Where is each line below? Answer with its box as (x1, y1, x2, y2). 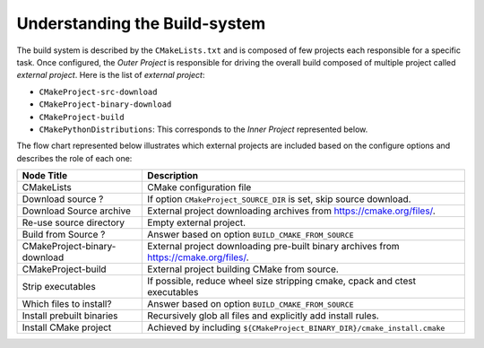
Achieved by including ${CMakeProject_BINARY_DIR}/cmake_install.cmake (147, 321, 445, 334)
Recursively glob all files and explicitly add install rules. (147, 309, 380, 322)
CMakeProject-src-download (39, 86, 158, 97)
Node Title (22, 170, 67, 182)
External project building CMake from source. (147, 263, 340, 275)
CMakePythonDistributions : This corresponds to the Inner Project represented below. (39, 124, 368, 135)
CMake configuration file (147, 181, 252, 194)
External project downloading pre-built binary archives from (147, 240, 400, 253)
